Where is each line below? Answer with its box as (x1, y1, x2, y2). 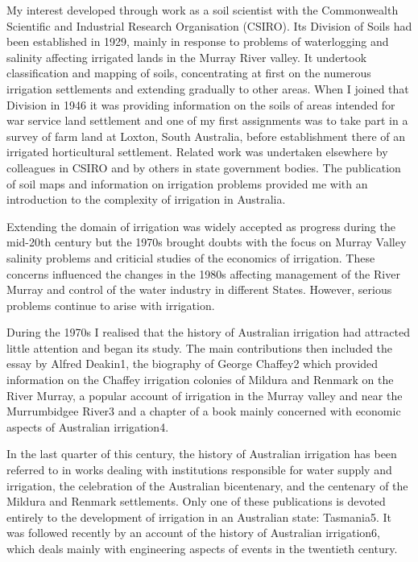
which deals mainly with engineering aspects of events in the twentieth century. (6, 540, 398, 556)
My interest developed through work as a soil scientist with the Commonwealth (6, 2, 399, 18)
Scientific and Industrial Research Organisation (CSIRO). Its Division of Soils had (6, 17, 412, 34)
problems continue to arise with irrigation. (6, 296, 215, 313)
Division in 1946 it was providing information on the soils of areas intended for (6, 96, 395, 113)
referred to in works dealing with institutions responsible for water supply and (6, 461, 392, 478)
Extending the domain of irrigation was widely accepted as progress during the (6, 217, 395, 234)
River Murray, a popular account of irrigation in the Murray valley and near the (6, 386, 403, 403)
